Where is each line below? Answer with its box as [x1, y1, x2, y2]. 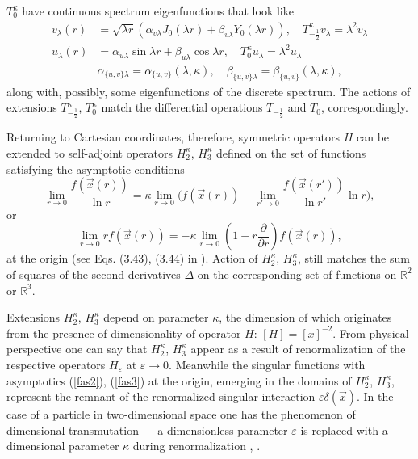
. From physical [332, 324, 409, 341]
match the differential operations [101, 99, 263, 116]
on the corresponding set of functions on [197, 265, 397, 282]
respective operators [6, 356, 106, 373]
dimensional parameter [6, 437, 119, 454]
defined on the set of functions [216, 144, 366, 161]
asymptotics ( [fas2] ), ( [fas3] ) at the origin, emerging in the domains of [6, 372, 352, 389]
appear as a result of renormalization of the [190, 340, 406, 357]
